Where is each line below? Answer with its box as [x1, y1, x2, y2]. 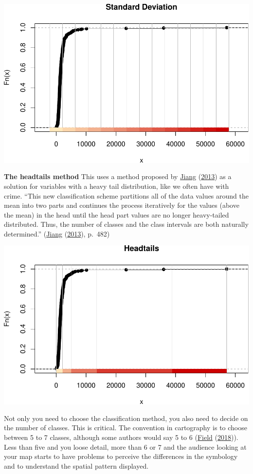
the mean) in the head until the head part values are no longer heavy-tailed [4, 209, 229, 219]
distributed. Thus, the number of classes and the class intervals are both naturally [4, 219, 249, 229]
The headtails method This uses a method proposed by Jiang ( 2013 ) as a [4, 171, 232, 182]
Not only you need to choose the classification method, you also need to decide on [4, 413, 248, 423]
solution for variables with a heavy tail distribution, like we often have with [4, 181, 229, 191]
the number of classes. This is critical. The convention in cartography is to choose [4, 422, 247, 433]
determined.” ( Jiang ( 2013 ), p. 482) [4, 228, 110, 238]
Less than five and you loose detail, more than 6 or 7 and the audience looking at [4, 441, 247, 452]
